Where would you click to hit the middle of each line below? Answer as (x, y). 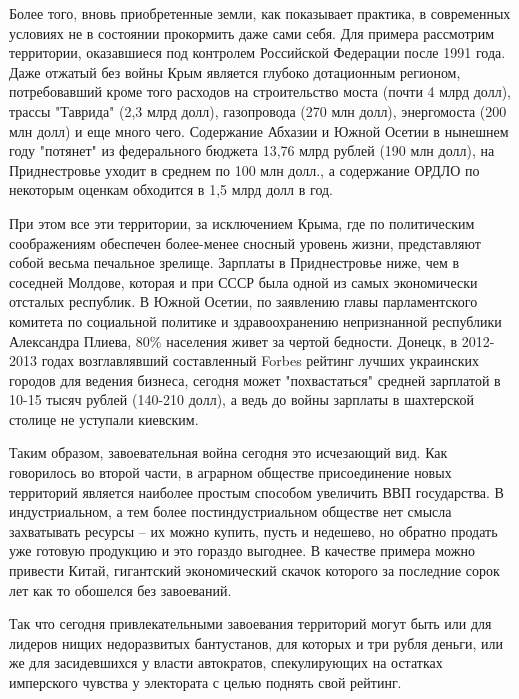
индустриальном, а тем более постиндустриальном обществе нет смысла (230, 511)
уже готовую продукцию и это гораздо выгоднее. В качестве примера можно (242, 550)
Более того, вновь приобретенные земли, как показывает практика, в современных (260, 13)
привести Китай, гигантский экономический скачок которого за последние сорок (254, 570)
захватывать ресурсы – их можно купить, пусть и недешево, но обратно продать (253, 530)
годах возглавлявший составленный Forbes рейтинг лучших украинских (260, 360)
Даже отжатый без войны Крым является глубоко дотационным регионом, (235, 71)
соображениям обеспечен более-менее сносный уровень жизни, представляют (245, 242)
